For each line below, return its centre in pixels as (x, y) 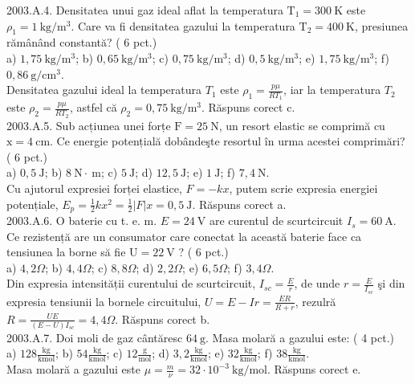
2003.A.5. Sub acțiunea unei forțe (89, 125)
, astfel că (93, 107)
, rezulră (315, 301)
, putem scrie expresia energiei (303, 188)
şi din (391, 283)
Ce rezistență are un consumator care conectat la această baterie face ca (184, 236)
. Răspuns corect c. (248, 107)
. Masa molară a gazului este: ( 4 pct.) (300, 337)
